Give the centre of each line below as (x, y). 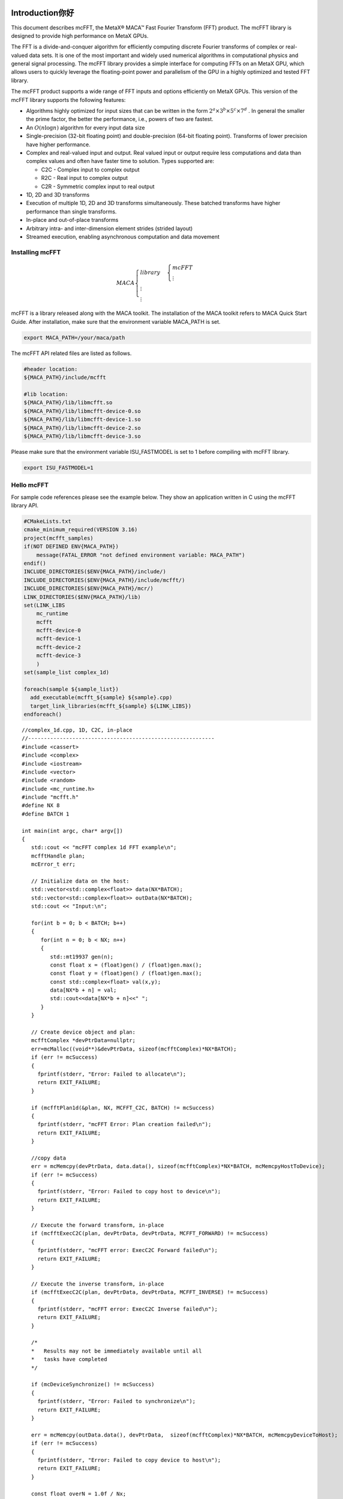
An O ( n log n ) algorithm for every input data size (85, 127)
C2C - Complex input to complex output (91, 169)
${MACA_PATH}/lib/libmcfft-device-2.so (82, 428)
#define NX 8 (41, 806)
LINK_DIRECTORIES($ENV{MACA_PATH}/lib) (82, 597)
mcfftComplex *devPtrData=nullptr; (83, 1041)
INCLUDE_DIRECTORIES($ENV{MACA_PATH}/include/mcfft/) (104, 580)
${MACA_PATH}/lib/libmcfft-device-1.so (82, 419)
